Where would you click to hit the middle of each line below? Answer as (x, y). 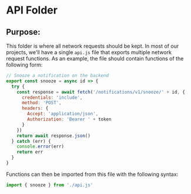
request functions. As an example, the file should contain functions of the (95, 58)
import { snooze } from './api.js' (50, 185)
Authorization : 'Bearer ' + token (69, 119)
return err (30, 152)
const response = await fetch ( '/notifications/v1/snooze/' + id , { (101, 92)
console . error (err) (41, 147)
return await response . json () (54, 136)
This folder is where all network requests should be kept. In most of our (93, 46)
